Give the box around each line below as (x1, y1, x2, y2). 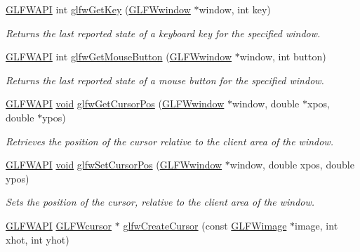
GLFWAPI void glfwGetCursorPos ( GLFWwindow (6, 96, 225, 111)
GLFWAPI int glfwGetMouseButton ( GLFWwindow (6, 49, 232, 64)
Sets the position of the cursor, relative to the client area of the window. (6, 194, 315, 209)
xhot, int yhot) (6, 232, 69, 246)
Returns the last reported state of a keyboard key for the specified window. (6, 25, 321, 40)
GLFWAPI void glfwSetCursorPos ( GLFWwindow (6, 157, 222, 172)
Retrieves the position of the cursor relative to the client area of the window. (6, 133, 333, 148)
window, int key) (199, 2, 271, 16)
